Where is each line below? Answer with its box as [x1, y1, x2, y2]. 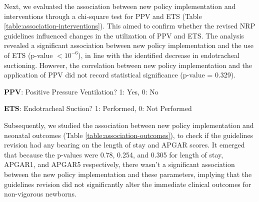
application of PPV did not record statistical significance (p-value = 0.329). [4, 69, 236, 80]
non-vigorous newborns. [4, 188, 76, 199]
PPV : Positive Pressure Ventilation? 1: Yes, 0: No [4, 86, 158, 96]
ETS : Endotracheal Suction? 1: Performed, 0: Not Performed [4, 103, 192, 113]
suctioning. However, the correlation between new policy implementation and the [4, 59, 252, 70]
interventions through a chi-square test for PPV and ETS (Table [4, 10, 202, 21]
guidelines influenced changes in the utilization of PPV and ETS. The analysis [4, 30, 244, 40]
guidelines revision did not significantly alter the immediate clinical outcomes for [4, 178, 251, 189]
